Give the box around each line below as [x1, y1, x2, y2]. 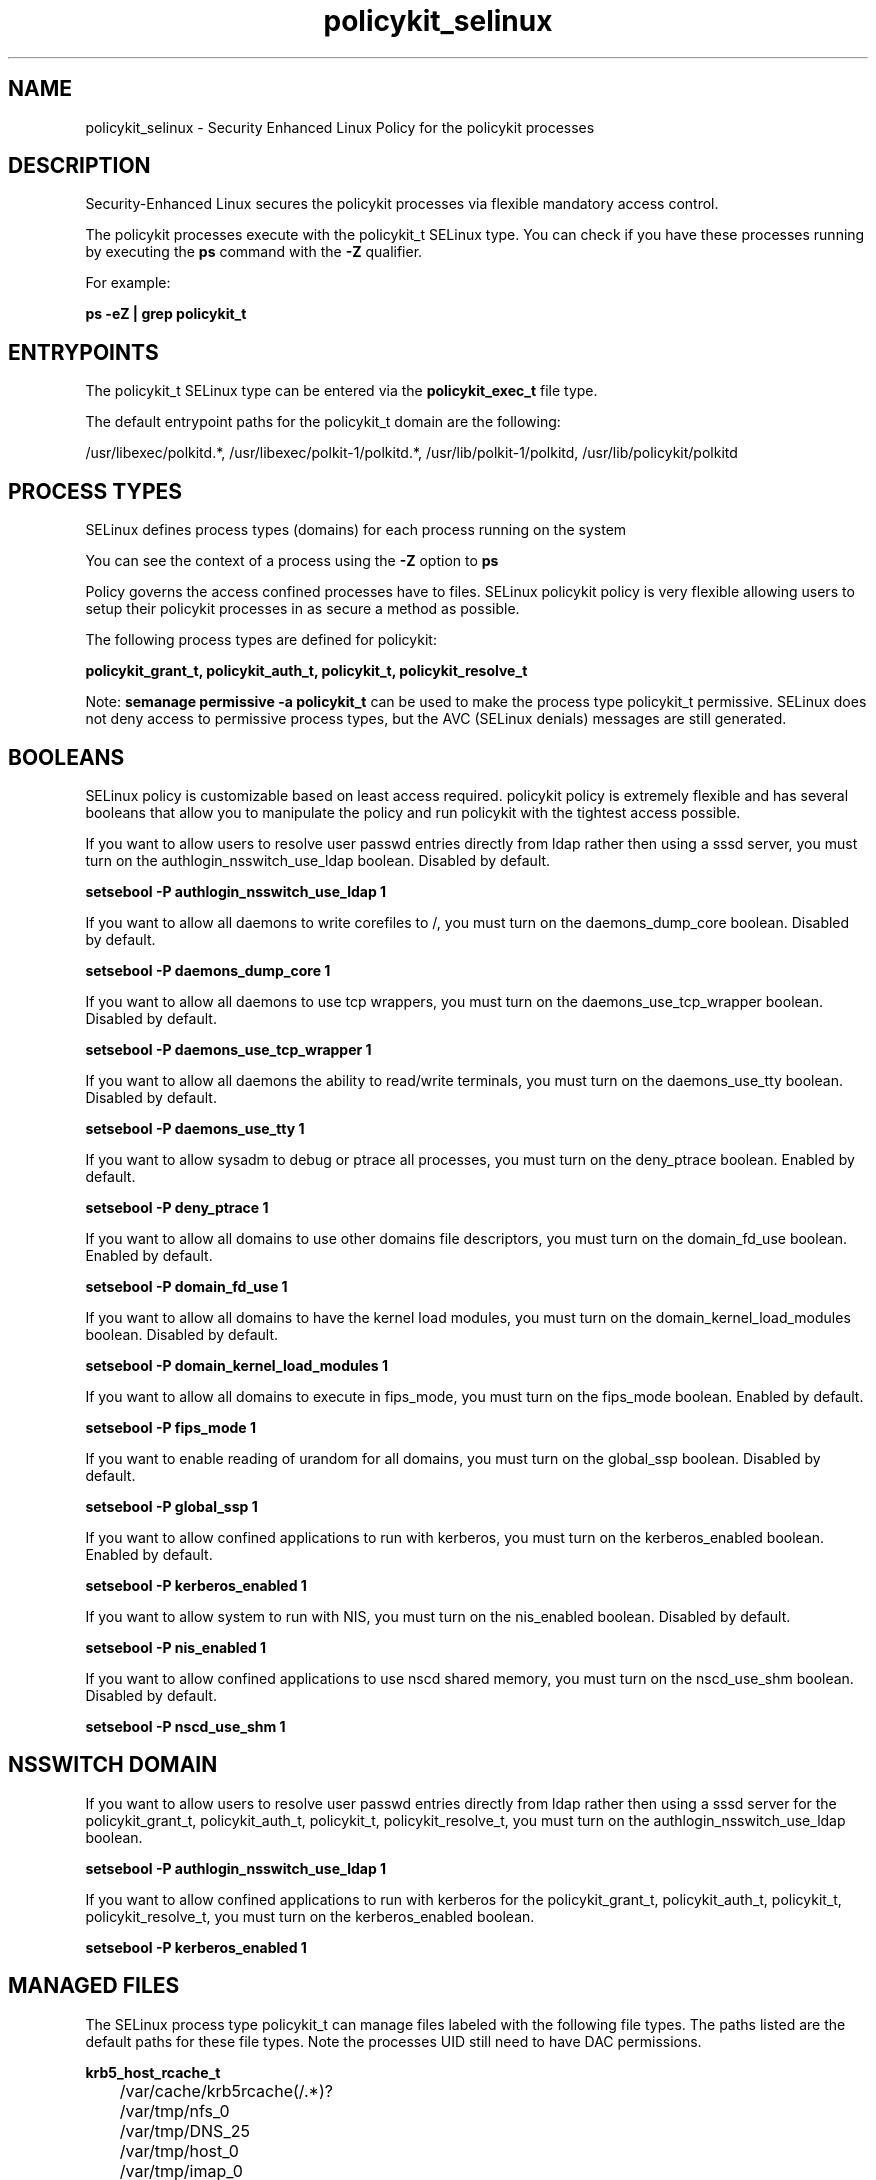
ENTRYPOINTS [8, 339, 159, 365]
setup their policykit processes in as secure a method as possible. [85, 600, 520, 618]
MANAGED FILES [8, 1973, 180, 1999]
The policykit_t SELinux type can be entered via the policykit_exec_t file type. [85, 382, 598, 400]
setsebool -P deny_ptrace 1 [85, 1198, 269, 1216]
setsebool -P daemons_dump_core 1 [85, 961, 331, 979]
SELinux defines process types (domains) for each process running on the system [85, 521, 627, 539]
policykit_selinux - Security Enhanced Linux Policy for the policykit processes [85, 118, 595, 136]
